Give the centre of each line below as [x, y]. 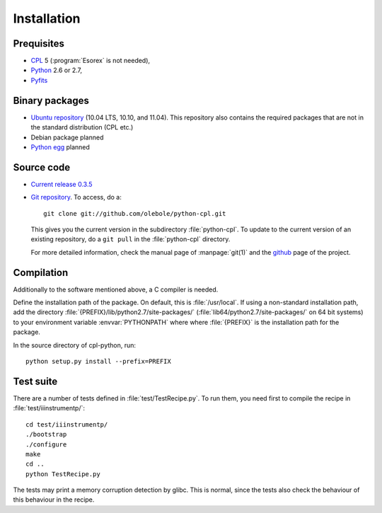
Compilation [41, 272]
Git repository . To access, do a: [76, 197]
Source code [42, 167]
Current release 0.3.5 [62, 184]
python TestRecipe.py [63, 474]
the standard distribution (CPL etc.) [82, 127]
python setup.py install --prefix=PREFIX [98, 362]
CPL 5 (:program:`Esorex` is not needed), [91, 61]
